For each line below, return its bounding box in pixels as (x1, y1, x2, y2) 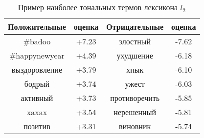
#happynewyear (9, 50, 65, 61)
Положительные (8, 21, 66, 32)
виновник (119, 120, 151, 132)
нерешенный (113, 106, 156, 118)
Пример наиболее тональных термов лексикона (18, 1, 178, 13)
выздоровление (11, 64, 62, 75)
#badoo (23, 36, 51, 47)
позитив (23, 120, 50, 132)
